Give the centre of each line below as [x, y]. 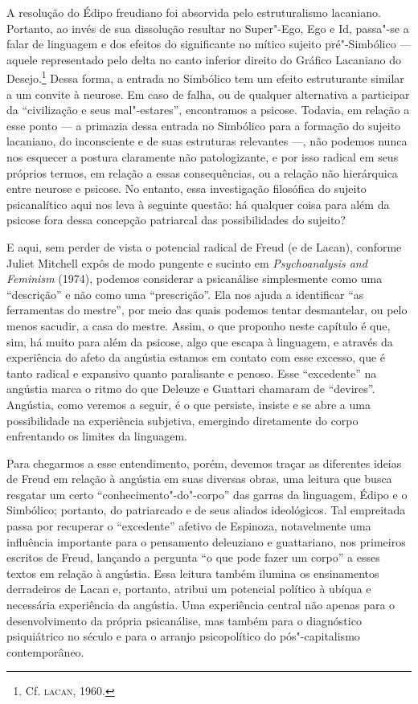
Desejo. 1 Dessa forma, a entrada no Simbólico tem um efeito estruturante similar [205, 77]
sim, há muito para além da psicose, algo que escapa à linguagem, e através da [200, 341]
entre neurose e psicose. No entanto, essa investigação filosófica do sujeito [186, 188]
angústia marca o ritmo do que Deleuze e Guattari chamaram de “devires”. [191, 389]
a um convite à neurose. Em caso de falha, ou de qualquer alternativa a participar [208, 94]
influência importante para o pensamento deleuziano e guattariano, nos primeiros [206, 541]
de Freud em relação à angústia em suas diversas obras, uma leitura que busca [199, 479]
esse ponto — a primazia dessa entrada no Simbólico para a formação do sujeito [204, 125]
